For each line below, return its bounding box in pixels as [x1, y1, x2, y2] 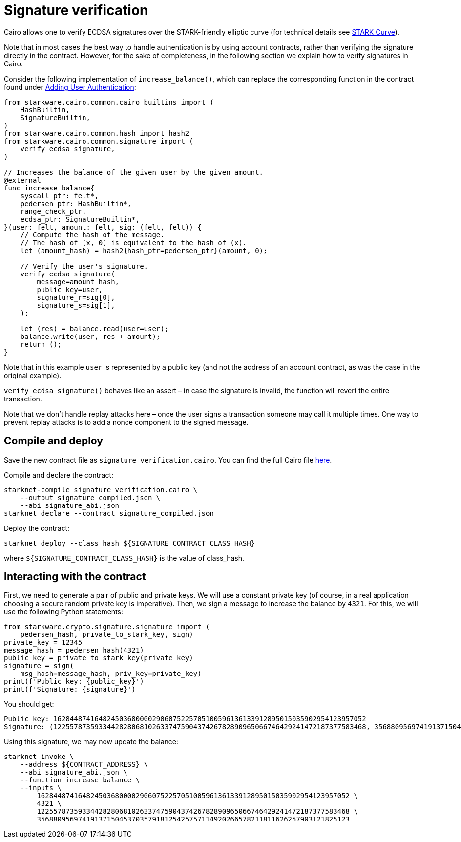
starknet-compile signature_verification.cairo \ [4, 485, 198, 494]
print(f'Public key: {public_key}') [4, 677, 144, 686]
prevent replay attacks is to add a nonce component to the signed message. [4, 418, 249, 426]
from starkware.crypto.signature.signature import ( [4, 623, 210, 631]
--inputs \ [20, 784, 62, 792]
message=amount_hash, [37, 277, 120, 286]
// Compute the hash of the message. [20, 231, 165, 239]
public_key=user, [37, 285, 103, 294]
